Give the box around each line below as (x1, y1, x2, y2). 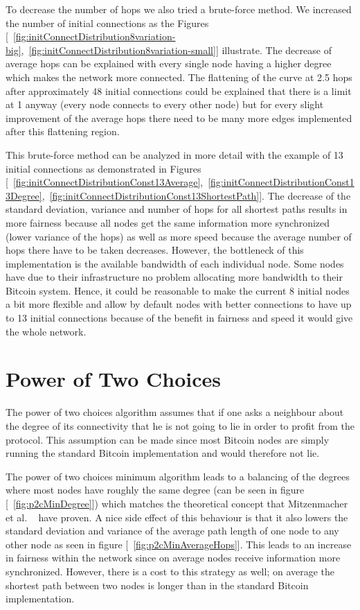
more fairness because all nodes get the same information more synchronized (6, 215, 330, 229)
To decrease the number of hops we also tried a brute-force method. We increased (6, 2, 352, 16)
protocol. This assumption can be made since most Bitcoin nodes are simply (6, 432, 330, 446)
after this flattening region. (6, 124, 120, 139)
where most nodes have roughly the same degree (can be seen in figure (6, 482, 305, 497)
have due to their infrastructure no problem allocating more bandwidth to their (6, 270, 343, 284)
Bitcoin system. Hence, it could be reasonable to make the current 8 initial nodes (6, 283, 350, 297)
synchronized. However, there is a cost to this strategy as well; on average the (6, 564, 335, 578)
